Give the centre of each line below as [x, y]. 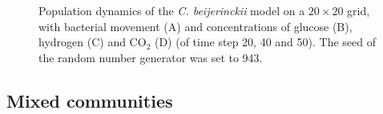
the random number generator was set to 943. [151, 57]
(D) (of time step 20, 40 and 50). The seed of [265, 42]
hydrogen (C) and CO [93, 42]
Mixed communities [90, 100]
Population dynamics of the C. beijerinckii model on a [172, 10]
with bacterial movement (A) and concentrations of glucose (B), [196, 26]
